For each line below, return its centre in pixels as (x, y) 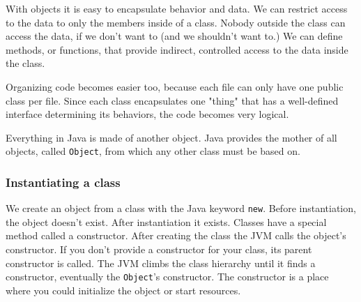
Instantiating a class (63, 182)
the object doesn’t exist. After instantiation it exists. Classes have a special (166, 221)
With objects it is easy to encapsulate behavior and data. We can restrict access (177, 8)
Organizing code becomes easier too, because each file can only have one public (175, 86)
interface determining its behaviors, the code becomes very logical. (147, 114)
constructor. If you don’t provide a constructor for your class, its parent (159, 249)
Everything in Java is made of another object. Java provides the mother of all (171, 137)
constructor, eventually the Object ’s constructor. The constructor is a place (167, 277)
